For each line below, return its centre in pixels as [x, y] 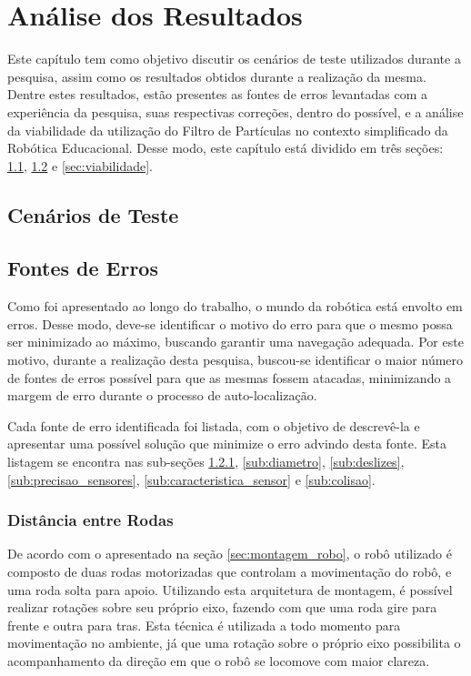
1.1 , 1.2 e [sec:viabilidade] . [80, 165]
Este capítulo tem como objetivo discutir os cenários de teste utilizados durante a [234, 59]
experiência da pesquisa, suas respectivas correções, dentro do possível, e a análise [235, 111]
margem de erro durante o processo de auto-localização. [162, 395]
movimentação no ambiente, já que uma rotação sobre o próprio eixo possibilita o [234, 643]
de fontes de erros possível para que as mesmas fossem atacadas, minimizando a [230, 377]
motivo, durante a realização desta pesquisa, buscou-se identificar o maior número [235, 360]
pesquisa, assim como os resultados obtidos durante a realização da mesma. [217, 76]
